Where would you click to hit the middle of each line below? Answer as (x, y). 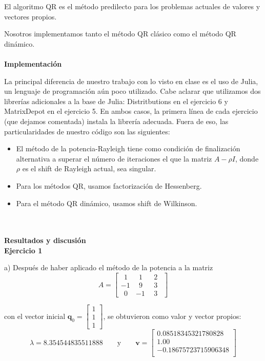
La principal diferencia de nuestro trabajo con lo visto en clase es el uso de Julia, (131, 81)
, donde (247, 158)
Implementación (33, 63)
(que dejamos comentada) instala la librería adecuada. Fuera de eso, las (116, 121)
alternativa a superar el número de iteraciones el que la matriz (114, 158)
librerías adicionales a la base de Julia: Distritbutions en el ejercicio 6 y (116, 101)
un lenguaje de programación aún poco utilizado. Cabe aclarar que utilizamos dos (132, 91)
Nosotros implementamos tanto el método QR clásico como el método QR (120, 34)
